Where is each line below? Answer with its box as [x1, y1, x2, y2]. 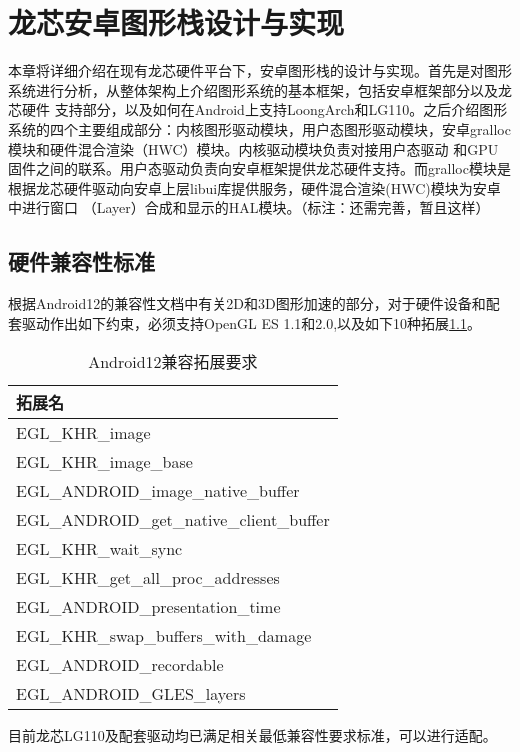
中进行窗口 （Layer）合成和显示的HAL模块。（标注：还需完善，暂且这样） [8, 197, 490, 218]
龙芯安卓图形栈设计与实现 [8, 2, 345, 43]
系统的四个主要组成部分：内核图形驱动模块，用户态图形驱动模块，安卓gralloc [8, 118, 511, 139]
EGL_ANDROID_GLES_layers [16, 682, 246, 706]
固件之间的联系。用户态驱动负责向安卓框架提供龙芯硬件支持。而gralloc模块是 [8, 158, 511, 179]
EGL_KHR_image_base [16, 450, 193, 474]
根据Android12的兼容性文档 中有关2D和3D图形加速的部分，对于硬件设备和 [8, 293, 486, 314]
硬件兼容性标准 [8, 246, 155, 277]
